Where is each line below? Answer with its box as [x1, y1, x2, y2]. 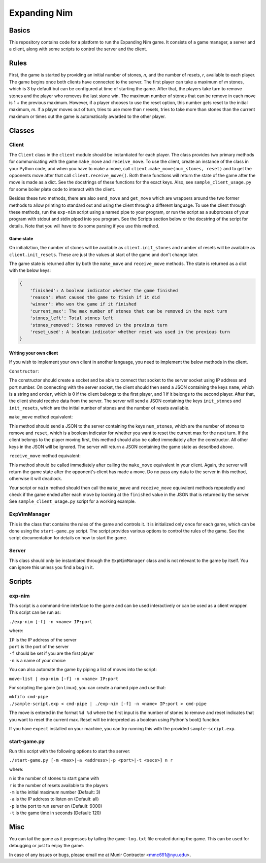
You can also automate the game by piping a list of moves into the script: [9, 667, 157, 673]
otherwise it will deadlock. [9, 476, 63, 482]
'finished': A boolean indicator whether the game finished [30, 288, 178, 293]
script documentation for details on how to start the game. [9, 535, 128, 541]
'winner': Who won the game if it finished [30, 301, 136, 307]
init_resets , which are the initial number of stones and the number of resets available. [9, 405, 190, 411]
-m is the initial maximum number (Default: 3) [9, 789, 100, 795]
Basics [9, 26, 31, 35]
